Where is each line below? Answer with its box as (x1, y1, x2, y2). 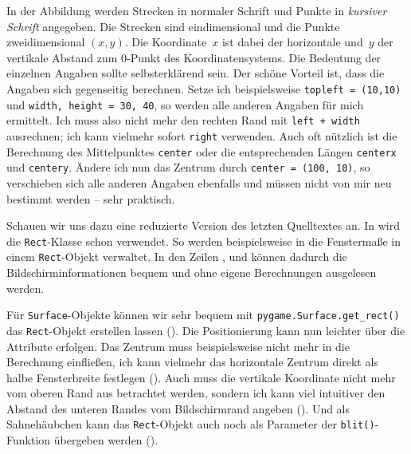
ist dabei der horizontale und (221, 34, 363, 50)
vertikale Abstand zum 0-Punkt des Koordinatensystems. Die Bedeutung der (6, 49, 382, 65)
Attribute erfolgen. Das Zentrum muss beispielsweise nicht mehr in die (6, 338, 350, 354)
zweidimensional (6, 34, 85, 50)
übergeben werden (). (53, 432, 159, 448)
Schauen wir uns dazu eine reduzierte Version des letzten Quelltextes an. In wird (6, 217, 400, 234)
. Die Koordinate (124, 34, 207, 50)
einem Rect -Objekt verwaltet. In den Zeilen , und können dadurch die (6, 248, 347, 265)
